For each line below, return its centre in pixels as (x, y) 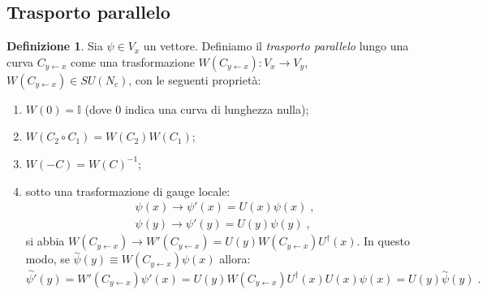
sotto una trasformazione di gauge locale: (128, 191)
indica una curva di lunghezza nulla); (217, 108)
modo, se (47, 259)
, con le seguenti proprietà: (195, 79)
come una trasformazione (132, 61)
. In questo (383, 241)
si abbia (45, 241)
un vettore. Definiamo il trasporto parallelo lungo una (276, 46)
